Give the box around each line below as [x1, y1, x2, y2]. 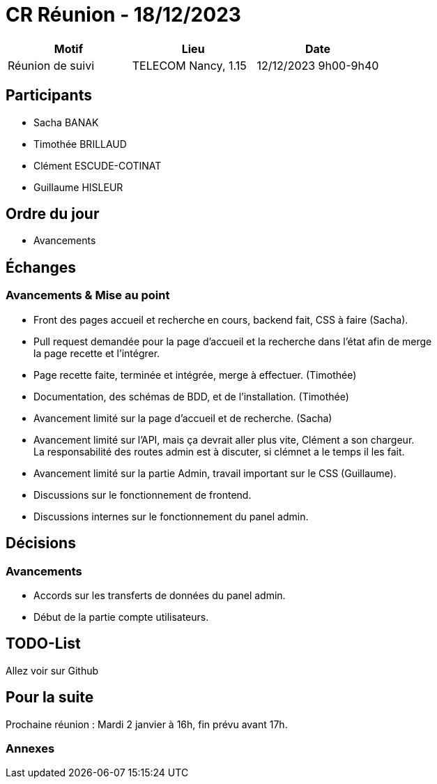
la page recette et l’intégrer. [33, 347, 160, 359]
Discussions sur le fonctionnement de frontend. [33, 488, 252, 501]
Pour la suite [6, 688, 94, 707]
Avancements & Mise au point [6, 288, 170, 303]
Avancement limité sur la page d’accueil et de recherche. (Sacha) [33, 412, 332, 424]
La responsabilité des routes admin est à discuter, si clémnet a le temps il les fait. [33, 445, 405, 458]
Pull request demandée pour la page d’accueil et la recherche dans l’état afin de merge [33, 335, 432, 347]
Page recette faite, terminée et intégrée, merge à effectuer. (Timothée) [33, 368, 357, 381]
